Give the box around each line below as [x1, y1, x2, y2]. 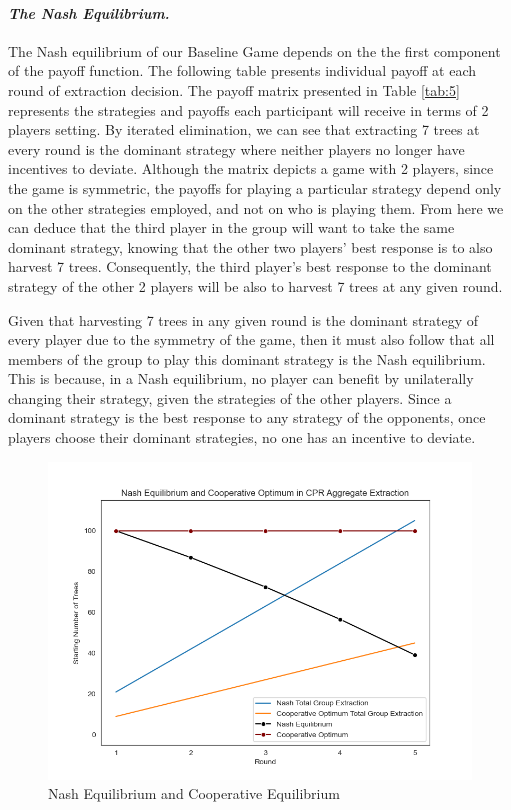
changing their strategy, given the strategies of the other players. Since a [8, 387, 452, 408]
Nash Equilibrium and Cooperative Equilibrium [48, 783, 340, 804]
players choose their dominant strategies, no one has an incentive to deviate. [8, 427, 476, 448]
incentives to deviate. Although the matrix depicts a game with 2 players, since [8, 158, 494, 179]
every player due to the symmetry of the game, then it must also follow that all [8, 329, 495, 350]
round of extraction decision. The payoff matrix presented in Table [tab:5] [8, 79, 460, 100]
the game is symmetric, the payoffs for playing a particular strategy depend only [8, 177, 502, 198]
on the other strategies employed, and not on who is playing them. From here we [8, 197, 504, 218]
